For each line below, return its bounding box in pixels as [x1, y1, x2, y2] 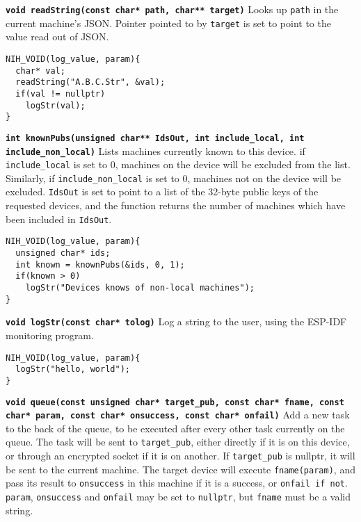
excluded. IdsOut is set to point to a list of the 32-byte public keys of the [6, 184, 319, 199]
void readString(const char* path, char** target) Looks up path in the [6, 2, 339, 16]
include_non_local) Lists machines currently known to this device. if [6, 143, 305, 158]
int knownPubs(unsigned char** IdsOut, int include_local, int [6, 133, 305, 143]
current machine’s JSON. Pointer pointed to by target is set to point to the [6, 15, 331, 30]
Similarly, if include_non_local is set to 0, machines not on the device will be [6, 170, 342, 185]
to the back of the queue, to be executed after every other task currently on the [6, 421, 345, 435]
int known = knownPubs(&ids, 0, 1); [15, 259, 185, 270]
